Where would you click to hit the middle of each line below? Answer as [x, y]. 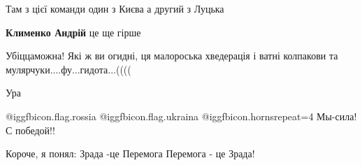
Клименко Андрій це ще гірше [73, 32]
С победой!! [30, 130]
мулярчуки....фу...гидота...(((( [68, 69]
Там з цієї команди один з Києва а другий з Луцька [115, 8]
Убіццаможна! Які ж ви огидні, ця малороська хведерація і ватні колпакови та [172, 56]
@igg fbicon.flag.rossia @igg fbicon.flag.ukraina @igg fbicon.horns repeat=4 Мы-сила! [181, 116]
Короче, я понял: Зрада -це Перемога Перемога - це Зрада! [130, 153]
